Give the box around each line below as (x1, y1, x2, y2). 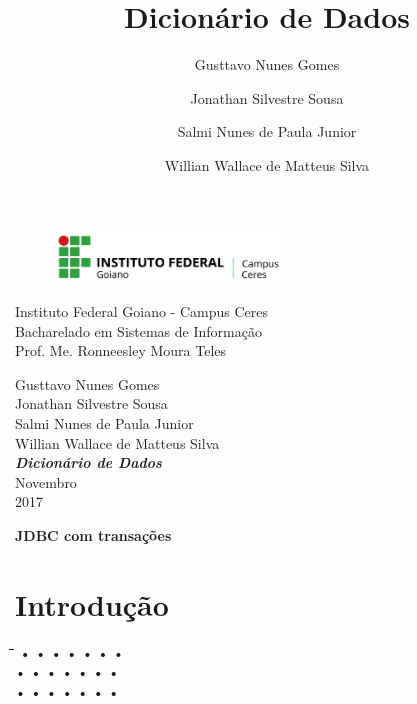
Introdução (15, 583, 169, 624)
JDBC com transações (15, 524, 172, 545)
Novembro (15, 471, 77, 492)
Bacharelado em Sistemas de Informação (15, 320, 262, 341)
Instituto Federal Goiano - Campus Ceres (15, 300, 268, 321)
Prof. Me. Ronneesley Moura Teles (15, 340, 227, 361)
